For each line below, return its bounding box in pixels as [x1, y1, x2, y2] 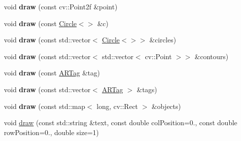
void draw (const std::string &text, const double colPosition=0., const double [4, 117, 238, 128]
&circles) [149, 35, 176, 45]
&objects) [151, 101, 181, 111]
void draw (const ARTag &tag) [4, 68, 100, 78]
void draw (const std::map [4, 101, 85, 111]
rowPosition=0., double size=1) [4, 127, 99, 137]
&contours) [195, 51, 229, 61]
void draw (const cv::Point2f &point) [4, 1, 118, 11]
